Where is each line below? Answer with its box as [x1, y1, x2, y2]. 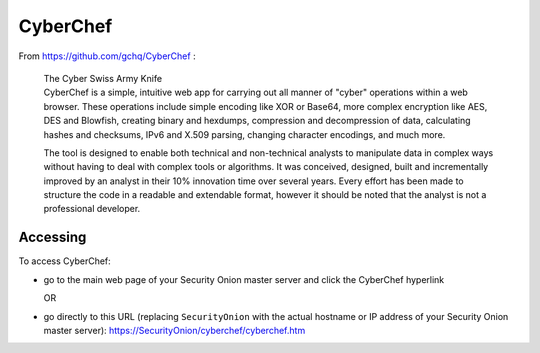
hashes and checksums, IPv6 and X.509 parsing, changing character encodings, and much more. [43, 128, 446, 140]
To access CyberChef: [18, 255, 112, 267]
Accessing [18, 229, 87, 246]
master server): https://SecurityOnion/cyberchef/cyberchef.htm [43, 324, 306, 336]
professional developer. [43, 203, 141, 215]
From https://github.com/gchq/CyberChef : [18, 50, 196, 62]
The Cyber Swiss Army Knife [43, 72, 163, 84]
